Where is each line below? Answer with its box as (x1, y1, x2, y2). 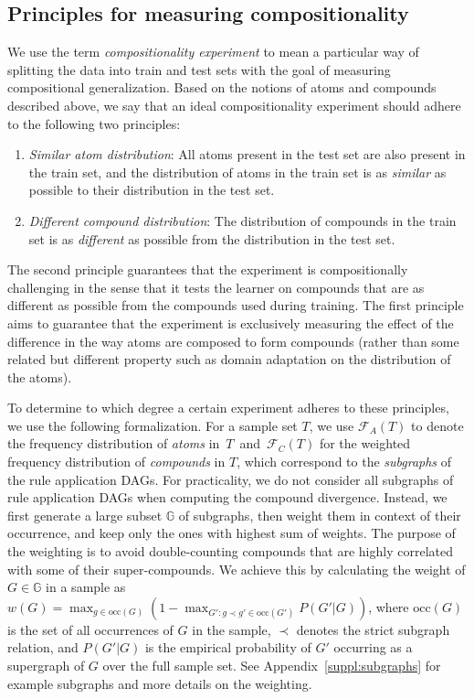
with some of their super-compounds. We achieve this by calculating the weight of (7, 559, 466, 578)
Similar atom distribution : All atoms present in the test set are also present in (28, 145, 466, 164)
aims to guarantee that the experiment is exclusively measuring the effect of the (7, 313, 454, 332)
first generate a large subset (7, 505, 163, 524)
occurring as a (333, 638, 413, 657)
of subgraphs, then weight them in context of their (178, 505, 461, 524)
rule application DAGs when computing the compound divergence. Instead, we (7, 488, 448, 507)
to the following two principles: (7, 113, 181, 133)
